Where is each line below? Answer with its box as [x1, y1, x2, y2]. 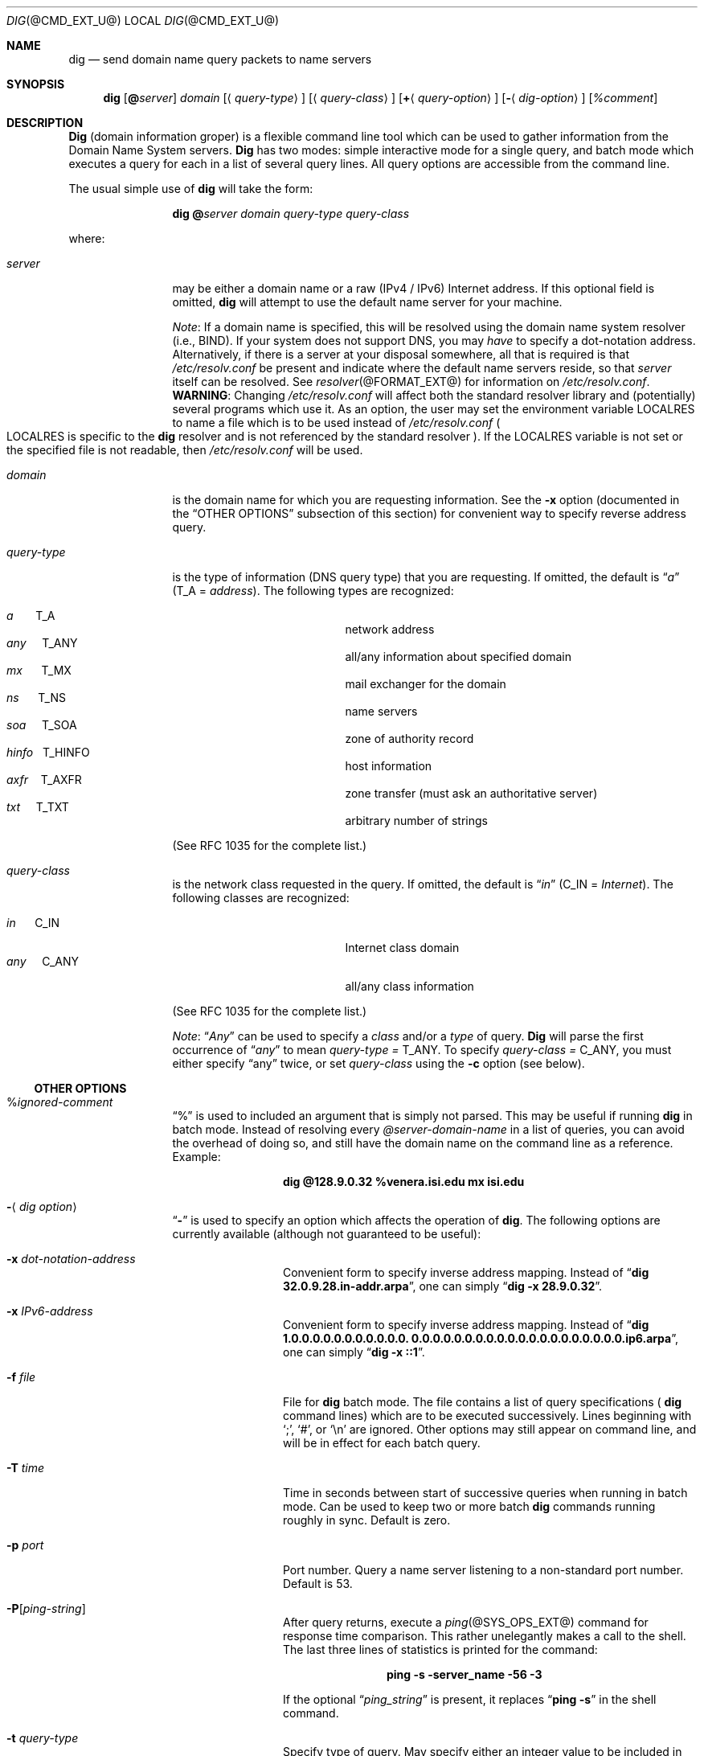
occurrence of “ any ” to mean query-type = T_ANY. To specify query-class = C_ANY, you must [172, 1043, 672, 1056]
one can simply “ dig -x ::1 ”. [283, 1345, 425, 1359]
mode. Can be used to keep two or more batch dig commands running [283, 1500, 656, 1513]
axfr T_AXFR [6, 773, 82, 786]
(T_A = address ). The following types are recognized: [172, 584, 454, 597]
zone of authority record [345, 732, 474, 745]
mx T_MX [6, 663, 72, 677]
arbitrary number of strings [345, 814, 488, 827]
